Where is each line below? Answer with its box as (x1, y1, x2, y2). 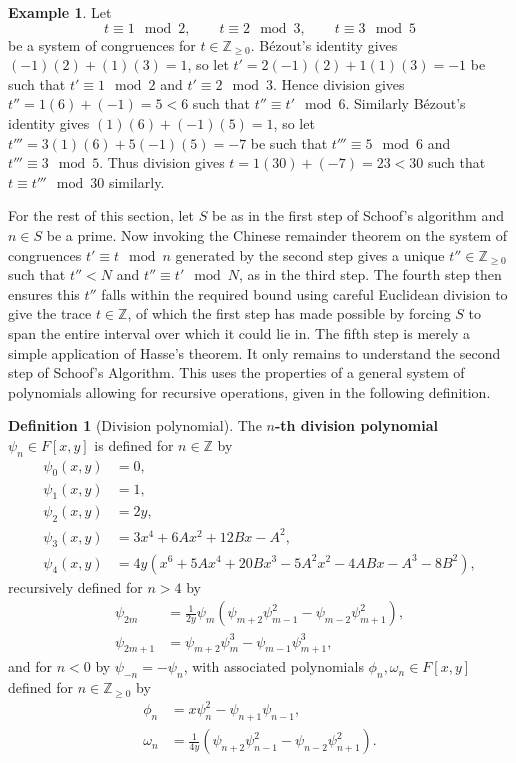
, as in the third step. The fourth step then (239, 264, 502, 285)
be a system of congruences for (8, 34, 196, 55)
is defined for (94, 434, 174, 455)
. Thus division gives (99, 152, 225, 173)
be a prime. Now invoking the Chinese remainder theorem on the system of (46, 224, 508, 245)
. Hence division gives (272, 73, 405, 94)
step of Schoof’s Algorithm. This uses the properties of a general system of (8, 362, 465, 383)
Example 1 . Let (8, 2, 112, 22)
